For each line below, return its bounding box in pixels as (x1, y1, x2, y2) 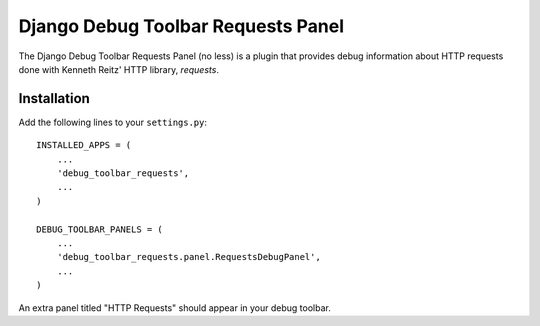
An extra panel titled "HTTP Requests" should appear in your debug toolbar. (18, 301, 332, 314)
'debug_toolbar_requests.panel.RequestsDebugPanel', (56, 251, 322, 263)
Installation (18, 90, 90, 107)
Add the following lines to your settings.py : (18, 116, 207, 128)
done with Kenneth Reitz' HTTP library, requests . (18, 63, 220, 75)
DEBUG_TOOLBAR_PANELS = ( (36, 223, 164, 235)
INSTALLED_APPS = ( (36, 140, 132, 151)
